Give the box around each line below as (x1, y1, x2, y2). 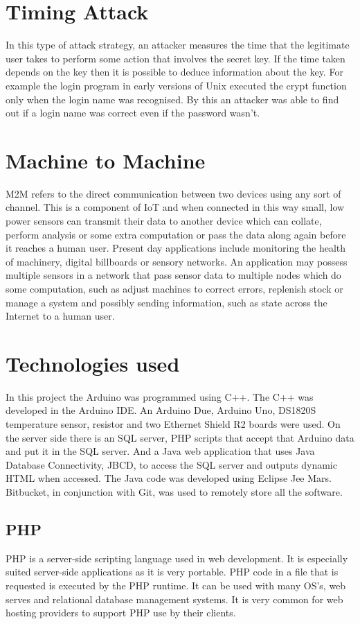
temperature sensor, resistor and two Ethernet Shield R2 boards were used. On (6, 417, 341, 431)
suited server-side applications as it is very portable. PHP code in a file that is (6, 564, 339, 579)
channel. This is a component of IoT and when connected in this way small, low (6, 200, 345, 214)
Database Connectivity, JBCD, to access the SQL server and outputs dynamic (6, 457, 337, 471)
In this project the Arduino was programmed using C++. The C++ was (6, 389, 314, 404)
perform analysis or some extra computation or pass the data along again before (6, 227, 346, 241)
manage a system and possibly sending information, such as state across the (6, 295, 327, 309)
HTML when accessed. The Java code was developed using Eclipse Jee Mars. (6, 471, 332, 485)
